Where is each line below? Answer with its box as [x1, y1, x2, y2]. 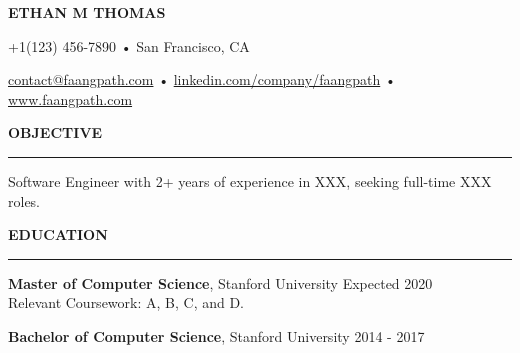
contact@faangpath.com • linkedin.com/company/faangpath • [8, 69, 396, 90]
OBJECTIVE [8, 122, 103, 143]
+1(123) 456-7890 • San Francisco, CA [8, 35, 250, 56]
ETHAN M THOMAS [8, 2, 166, 22]
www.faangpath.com [8, 88, 133, 109]
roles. [8, 190, 41, 211]
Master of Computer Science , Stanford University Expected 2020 [8, 272, 433, 293]
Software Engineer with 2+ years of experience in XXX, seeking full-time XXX [8, 170, 492, 191]
